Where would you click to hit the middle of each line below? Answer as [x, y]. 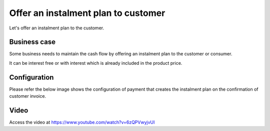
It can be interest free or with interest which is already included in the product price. [96, 63]
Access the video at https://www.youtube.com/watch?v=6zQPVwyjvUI [82, 123]
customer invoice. [28, 96]
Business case [32, 42]
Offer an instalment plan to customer [87, 13]
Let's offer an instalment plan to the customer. [57, 28]
